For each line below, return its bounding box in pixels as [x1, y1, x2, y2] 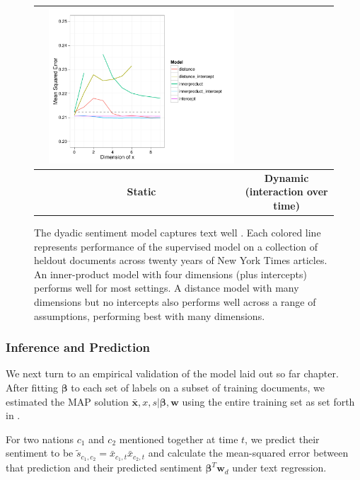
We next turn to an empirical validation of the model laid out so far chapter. [6, 366, 339, 381]
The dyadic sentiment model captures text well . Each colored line [34, 225, 321, 240]
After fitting [6, 380, 58, 395]
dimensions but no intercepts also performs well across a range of [34, 295, 316, 309]
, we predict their [245, 431, 320, 446]
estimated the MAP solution [6, 394, 129, 408]
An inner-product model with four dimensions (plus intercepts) [34, 266, 307, 281]
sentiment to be [6, 445, 74, 460]
